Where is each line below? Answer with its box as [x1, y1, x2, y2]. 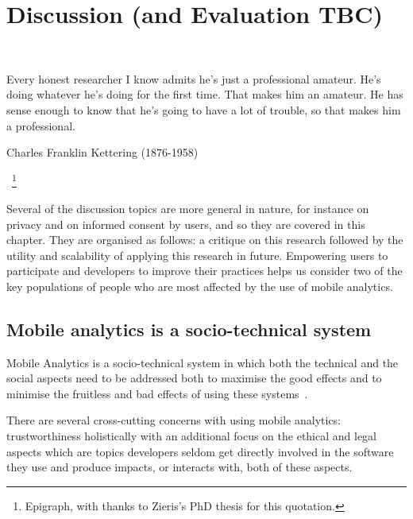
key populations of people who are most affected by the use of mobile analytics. [6, 277, 393, 294]
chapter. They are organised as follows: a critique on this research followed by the [6, 231, 403, 248]
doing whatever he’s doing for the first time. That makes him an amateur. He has [6, 86, 403, 103]
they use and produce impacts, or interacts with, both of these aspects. [6, 459, 353, 475]
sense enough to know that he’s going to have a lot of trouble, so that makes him [6, 101, 401, 118]
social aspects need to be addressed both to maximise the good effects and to [6, 370, 382, 386]
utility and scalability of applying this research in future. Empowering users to [6, 246, 388, 263]
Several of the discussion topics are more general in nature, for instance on [6, 199, 369, 216]
